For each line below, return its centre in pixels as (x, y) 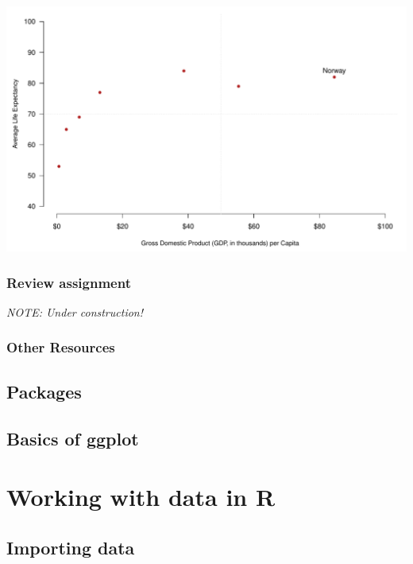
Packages (44, 391)
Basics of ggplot (73, 438)
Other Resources (61, 347)
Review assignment (69, 282)
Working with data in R (141, 497)
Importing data (71, 547)
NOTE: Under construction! (75, 311)
